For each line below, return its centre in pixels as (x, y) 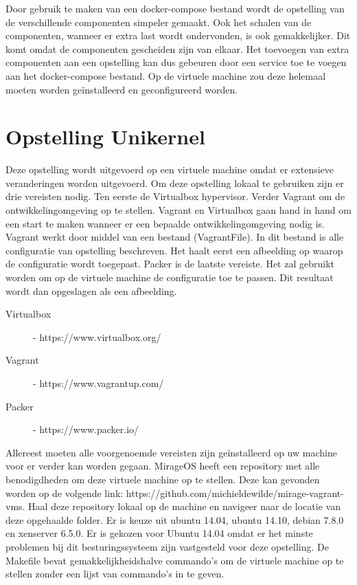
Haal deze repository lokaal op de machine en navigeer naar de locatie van (184, 506)
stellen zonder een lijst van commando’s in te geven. (115, 574)
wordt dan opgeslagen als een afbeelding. (91, 290)
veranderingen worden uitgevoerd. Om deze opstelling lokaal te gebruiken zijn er (175, 183)
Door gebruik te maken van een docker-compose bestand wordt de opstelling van (175, 8)
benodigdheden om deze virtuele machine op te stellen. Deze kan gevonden (163, 479)
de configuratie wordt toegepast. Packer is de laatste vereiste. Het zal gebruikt (170, 264)
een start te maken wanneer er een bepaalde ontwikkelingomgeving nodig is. (165, 223)
